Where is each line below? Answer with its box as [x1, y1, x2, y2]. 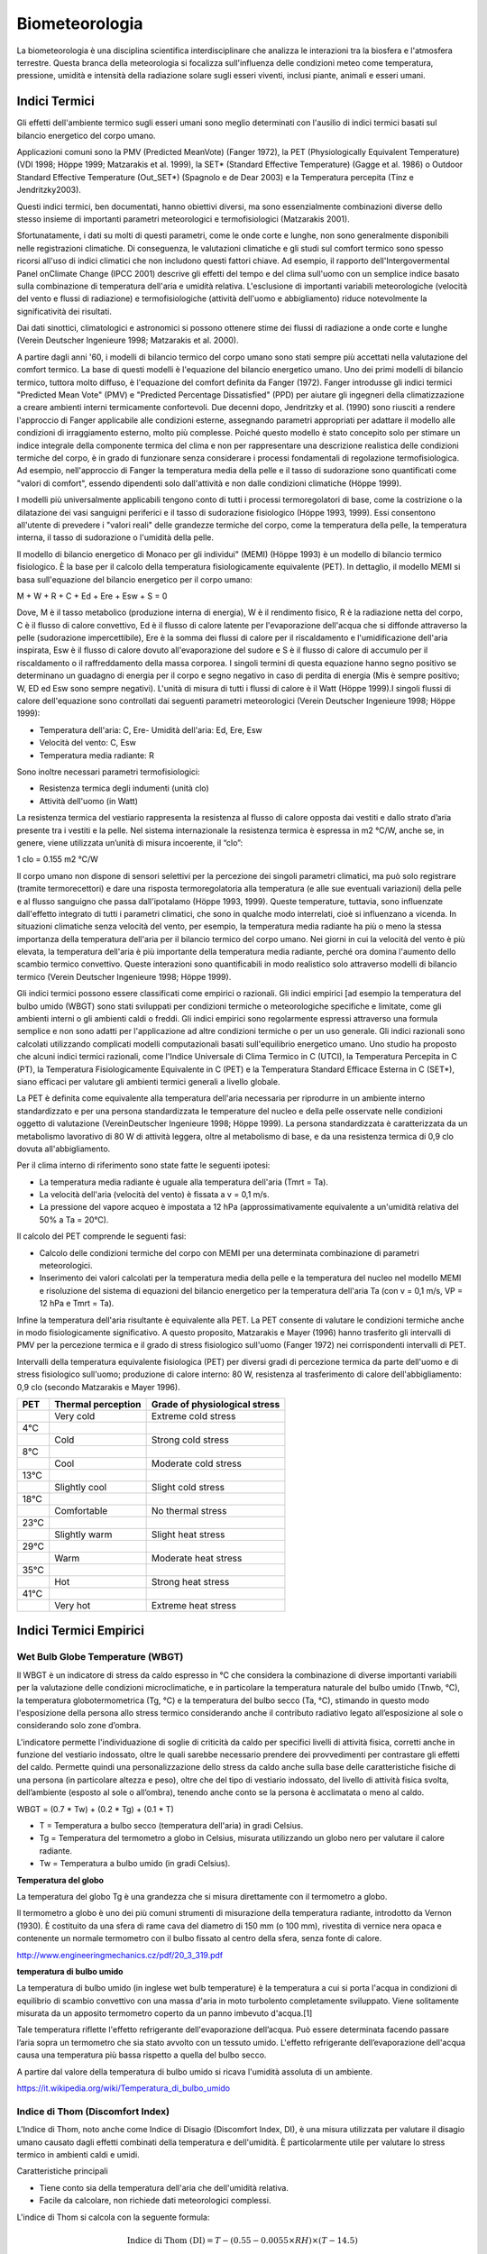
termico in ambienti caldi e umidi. [16, 2149, 140, 2159]
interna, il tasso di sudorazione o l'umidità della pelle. [16, 532, 215, 543]
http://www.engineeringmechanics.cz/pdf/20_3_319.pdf [16, 1949, 224, 1960]
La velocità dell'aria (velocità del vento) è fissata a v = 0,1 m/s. [39, 1189, 270, 1200]
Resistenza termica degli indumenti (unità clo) [39, 783, 209, 793]
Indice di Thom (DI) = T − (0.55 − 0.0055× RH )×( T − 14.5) [126, 2235, 358, 2245]
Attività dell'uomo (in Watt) [39, 795, 139, 806]
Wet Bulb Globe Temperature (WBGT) [16, 1651, 184, 1663]
